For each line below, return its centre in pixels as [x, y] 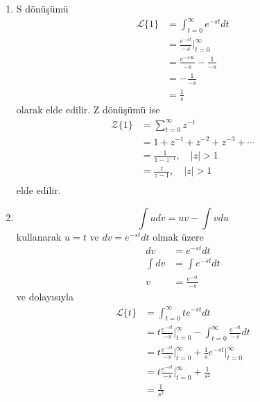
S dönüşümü [42, 8]
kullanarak [39, 236]
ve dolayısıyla [45, 297]
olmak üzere [178, 236]
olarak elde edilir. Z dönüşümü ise [88, 110]
